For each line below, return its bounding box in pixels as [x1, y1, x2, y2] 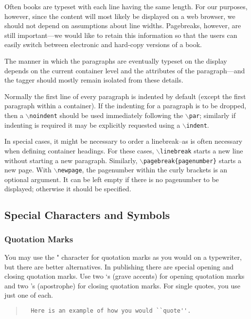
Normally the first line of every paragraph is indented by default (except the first [4, 91, 246, 101]
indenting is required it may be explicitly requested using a [4, 119, 180, 130]
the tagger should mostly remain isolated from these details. [4, 75, 183, 85]
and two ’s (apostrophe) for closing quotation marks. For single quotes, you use [4, 280, 241, 290]
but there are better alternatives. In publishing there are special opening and [4, 261, 234, 271]
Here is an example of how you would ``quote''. [31, 307, 191, 314]
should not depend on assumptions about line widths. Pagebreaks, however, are [4, 20, 241, 31]
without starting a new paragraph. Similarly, [4, 155, 138, 165]
